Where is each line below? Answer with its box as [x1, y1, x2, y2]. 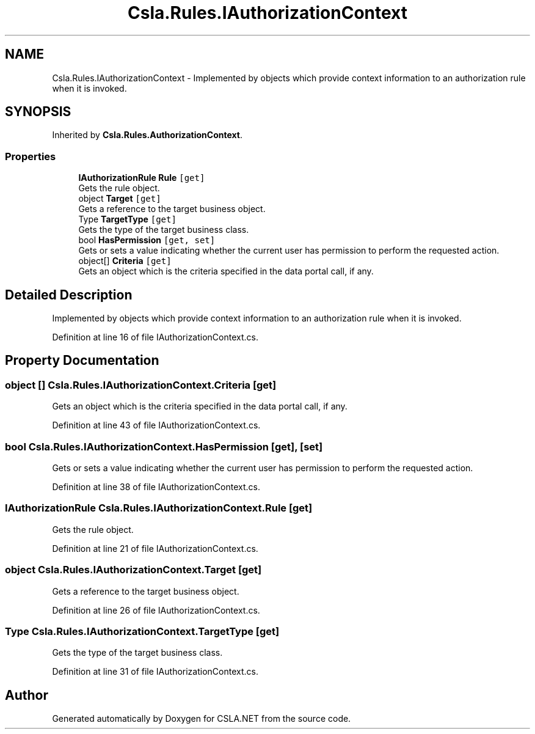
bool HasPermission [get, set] [78, 235, 216, 246]
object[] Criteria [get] [78, 255, 172, 266]
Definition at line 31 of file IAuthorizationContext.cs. [52, 666, 258, 677]
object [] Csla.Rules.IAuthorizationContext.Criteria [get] [5, 378, 277, 391]
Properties [5, 150, 56, 163]
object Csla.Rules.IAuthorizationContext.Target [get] [5, 563, 262, 576]
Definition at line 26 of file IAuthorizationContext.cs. [52, 604, 260, 615]
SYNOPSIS [5, 104, 71, 120]
